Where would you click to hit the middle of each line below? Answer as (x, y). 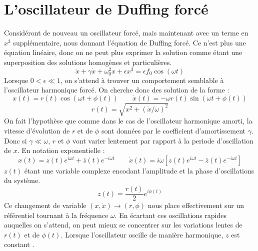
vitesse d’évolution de (37, 131)
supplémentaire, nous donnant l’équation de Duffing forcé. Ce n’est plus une (129, 42)
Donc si (15, 140)
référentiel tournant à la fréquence (56, 215)
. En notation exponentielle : (61, 150)
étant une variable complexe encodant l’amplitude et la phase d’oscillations (139, 170)
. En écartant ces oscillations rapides (171, 215)
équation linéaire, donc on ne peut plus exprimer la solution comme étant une (123, 52)
